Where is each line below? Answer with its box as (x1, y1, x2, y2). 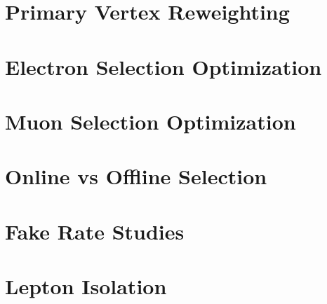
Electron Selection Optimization (5, 52, 322, 81)
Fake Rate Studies (5, 216, 185, 245)
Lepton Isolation (5, 272, 167, 300)
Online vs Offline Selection (5, 162, 267, 191)
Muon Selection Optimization (5, 106, 296, 135)
